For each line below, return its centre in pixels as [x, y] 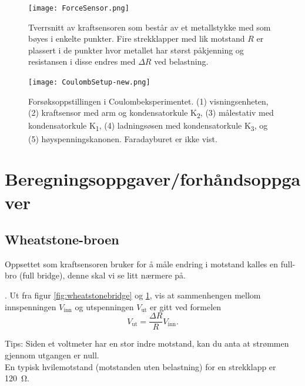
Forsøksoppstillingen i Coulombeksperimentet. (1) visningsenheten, [148, 101]
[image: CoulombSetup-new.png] [89, 83]
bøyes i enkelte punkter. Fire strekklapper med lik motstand [137, 38]
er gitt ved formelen [186, 306]
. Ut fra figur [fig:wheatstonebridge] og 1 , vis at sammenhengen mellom [133, 295]
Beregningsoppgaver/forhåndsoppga [153, 179]
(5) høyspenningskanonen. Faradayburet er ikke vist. [123, 138]
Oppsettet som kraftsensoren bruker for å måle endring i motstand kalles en [142, 264]
